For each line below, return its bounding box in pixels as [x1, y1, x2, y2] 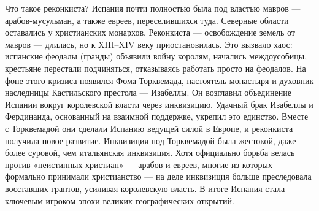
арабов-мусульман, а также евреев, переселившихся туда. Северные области [5, 13, 289, 26]
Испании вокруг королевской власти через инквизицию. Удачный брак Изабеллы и [5, 98, 313, 110]
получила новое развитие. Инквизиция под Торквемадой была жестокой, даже [5, 134, 296, 147]
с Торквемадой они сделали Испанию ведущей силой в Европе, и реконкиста [5, 121, 293, 134]
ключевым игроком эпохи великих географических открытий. [5, 194, 234, 207]
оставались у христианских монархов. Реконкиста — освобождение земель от [5, 26, 295, 39]
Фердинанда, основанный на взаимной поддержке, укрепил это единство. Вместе [5, 110, 309, 123]
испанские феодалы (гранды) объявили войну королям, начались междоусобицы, [5, 50, 307, 63]
